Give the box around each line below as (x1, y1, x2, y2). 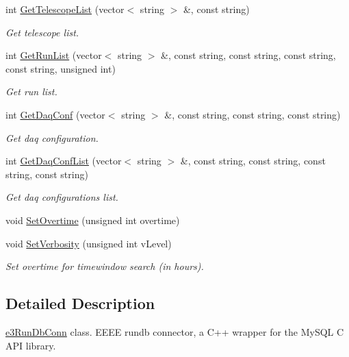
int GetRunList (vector (5, 48, 102, 62)
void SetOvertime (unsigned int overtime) (5, 212, 180, 227)
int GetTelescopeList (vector (5, 2, 125, 16)
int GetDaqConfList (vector (5, 153, 122, 168)
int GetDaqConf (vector (5, 107, 105, 121)
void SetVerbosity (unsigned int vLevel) (5, 236, 172, 250)
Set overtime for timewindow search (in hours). (5, 259, 204, 273)
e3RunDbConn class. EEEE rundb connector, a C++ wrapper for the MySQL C (5, 324, 344, 338)
